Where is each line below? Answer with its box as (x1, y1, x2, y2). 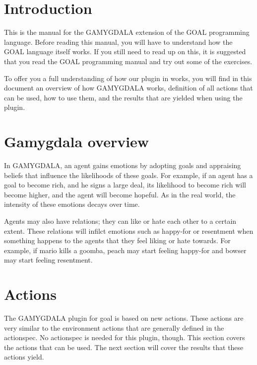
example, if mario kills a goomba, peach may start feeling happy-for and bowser (4, 245, 247, 255)
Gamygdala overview (4, 131, 149, 152)
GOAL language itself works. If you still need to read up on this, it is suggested (4, 46, 246, 57)
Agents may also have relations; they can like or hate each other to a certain (4, 215, 237, 226)
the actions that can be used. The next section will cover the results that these (4, 342, 244, 352)
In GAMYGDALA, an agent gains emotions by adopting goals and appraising (4, 160, 241, 170)
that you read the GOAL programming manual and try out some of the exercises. (4, 56, 253, 66)
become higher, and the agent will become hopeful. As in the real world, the (4, 189, 236, 199)
